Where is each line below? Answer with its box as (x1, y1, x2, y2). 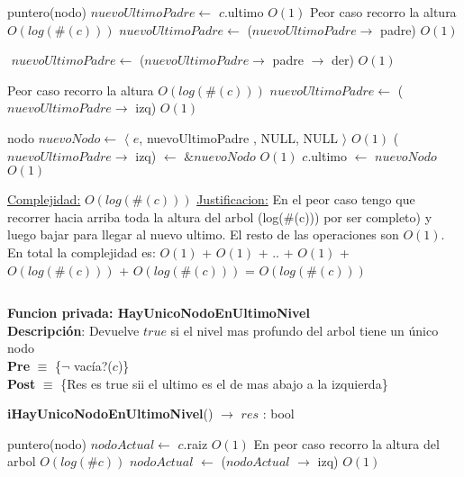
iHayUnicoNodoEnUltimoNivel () (7, 404, 214, 423)
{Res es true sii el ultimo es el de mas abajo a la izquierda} (60, 373, 388, 392)
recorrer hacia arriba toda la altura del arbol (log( (7, 207, 284, 226)
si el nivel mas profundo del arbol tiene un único (170, 320, 439, 339)
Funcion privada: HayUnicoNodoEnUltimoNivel (7, 303, 310, 322)
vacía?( (74, 355, 113, 374)
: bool (262, 404, 295, 423)
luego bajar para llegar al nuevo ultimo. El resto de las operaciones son (7, 225, 399, 244)
